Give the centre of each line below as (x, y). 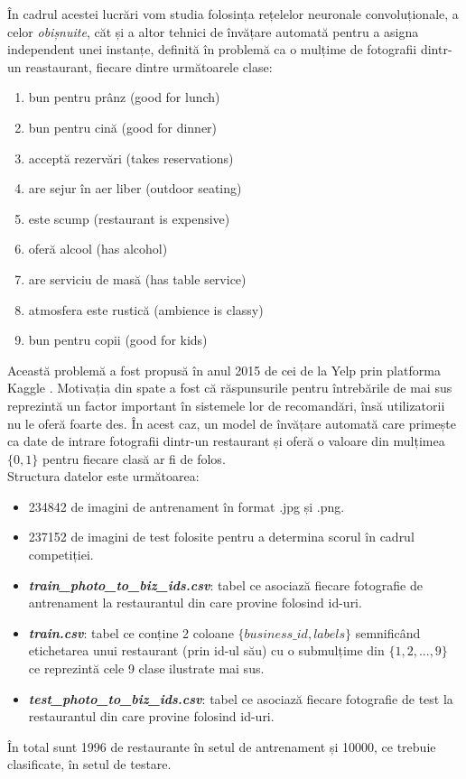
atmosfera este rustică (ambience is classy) (146, 309)
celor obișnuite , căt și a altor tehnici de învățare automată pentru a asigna (213, 31)
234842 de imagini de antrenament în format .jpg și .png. (186, 506)
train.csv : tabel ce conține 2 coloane (131, 632)
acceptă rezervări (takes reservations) (131, 158)
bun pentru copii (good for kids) (118, 340)
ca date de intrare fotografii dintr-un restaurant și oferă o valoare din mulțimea (226, 441)
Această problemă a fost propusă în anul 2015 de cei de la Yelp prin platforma (224, 370)
